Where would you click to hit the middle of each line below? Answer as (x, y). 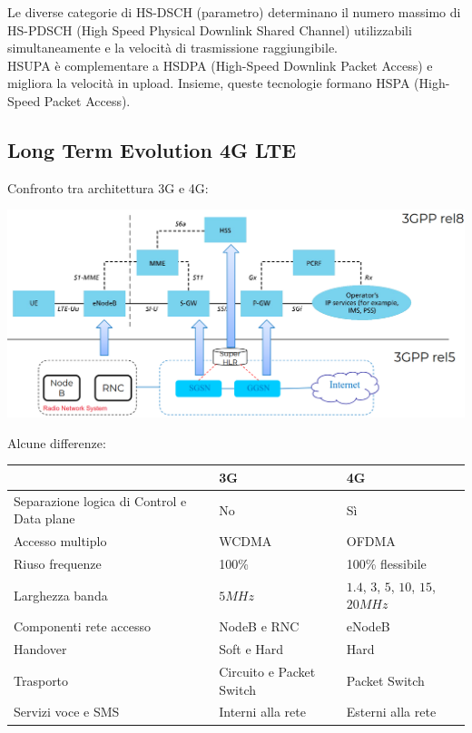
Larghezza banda (61, 595)
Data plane (44, 518)
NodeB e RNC (259, 626)
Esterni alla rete (391, 712)
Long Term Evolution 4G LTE (152, 149)
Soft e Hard (251, 649)
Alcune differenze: (57, 442)
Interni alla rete (262, 712)
